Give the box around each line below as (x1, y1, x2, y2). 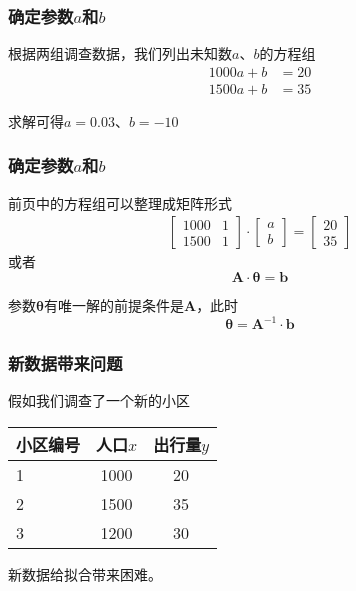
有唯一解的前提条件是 (43, 294, 184, 315)
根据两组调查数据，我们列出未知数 (8, 43, 232, 64)
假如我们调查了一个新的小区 (8, 390, 190, 411)
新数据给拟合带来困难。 (8, 563, 162, 584)
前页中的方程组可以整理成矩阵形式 (8, 192, 232, 213)
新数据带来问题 (8, 350, 123, 375)
